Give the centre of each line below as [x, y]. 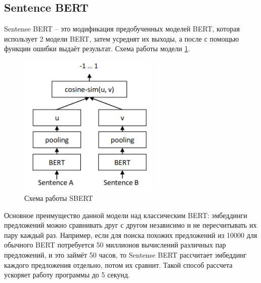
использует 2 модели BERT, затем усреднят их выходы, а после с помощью [122, 38]
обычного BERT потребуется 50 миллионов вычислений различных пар [115, 245]
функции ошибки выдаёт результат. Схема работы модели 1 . [97, 48]
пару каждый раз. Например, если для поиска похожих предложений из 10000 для [131, 235]
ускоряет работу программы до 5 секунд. [67, 275]
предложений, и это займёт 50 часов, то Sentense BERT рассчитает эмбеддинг [125, 255]
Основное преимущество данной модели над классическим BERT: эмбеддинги [126, 215]
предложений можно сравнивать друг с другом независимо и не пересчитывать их [130, 225]
